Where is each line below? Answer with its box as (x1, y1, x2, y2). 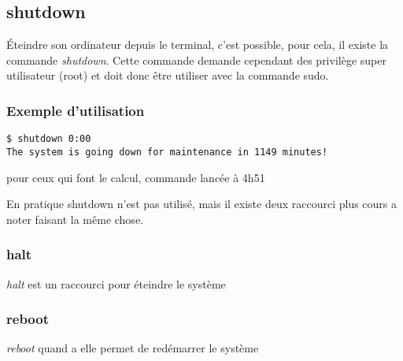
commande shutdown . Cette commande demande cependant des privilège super (6, 51, 386, 68)
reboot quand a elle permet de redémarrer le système (6, 340, 259, 356)
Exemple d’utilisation (6, 100, 145, 120)
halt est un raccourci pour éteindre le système (6, 275, 226, 292)
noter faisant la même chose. (6, 210, 143, 227)
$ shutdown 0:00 (6, 133, 91, 145)
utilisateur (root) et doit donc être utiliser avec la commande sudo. (6, 67, 329, 84)
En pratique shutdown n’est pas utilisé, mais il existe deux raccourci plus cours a (6, 195, 397, 212)
